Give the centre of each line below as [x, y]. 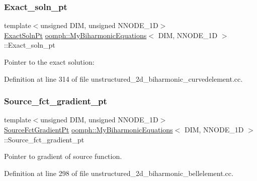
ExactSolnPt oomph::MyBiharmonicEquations [75, 35]
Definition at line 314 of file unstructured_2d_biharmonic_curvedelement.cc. [123, 78]
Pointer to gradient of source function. [63, 156]
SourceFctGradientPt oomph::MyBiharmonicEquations [89, 129]
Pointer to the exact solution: [49, 62]
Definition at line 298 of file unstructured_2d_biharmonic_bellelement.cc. [119, 173]
